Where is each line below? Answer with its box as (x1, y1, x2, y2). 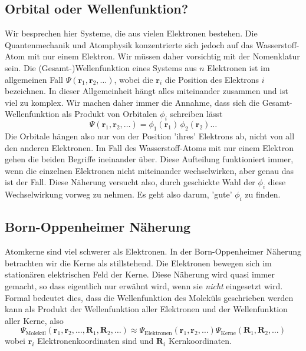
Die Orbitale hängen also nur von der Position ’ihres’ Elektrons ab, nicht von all (5, 129, 295, 142)
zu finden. (245, 188, 281, 200)
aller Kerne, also (5, 314, 64, 326)
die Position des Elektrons (164, 73, 259, 85)
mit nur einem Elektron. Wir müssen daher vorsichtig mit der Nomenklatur (27, 50, 300, 62)
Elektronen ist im (207, 61, 270, 73)
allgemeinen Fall (5, 73, 63, 85)
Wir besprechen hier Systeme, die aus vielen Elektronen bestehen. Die (5, 27, 258, 39)
